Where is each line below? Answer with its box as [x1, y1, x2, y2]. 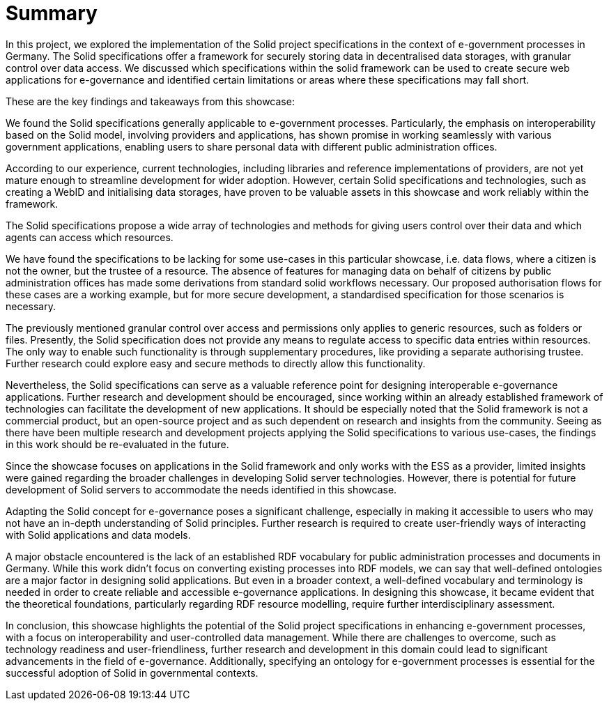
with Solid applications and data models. [6, 528, 191, 541]
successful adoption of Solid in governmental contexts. [6, 666, 259, 679]
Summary [6, 1, 98, 25]
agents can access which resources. [6, 231, 174, 243]
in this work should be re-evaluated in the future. [6, 438, 229, 450]
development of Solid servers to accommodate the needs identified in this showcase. [6, 483, 397, 496]
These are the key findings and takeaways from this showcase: [6, 95, 295, 107]
